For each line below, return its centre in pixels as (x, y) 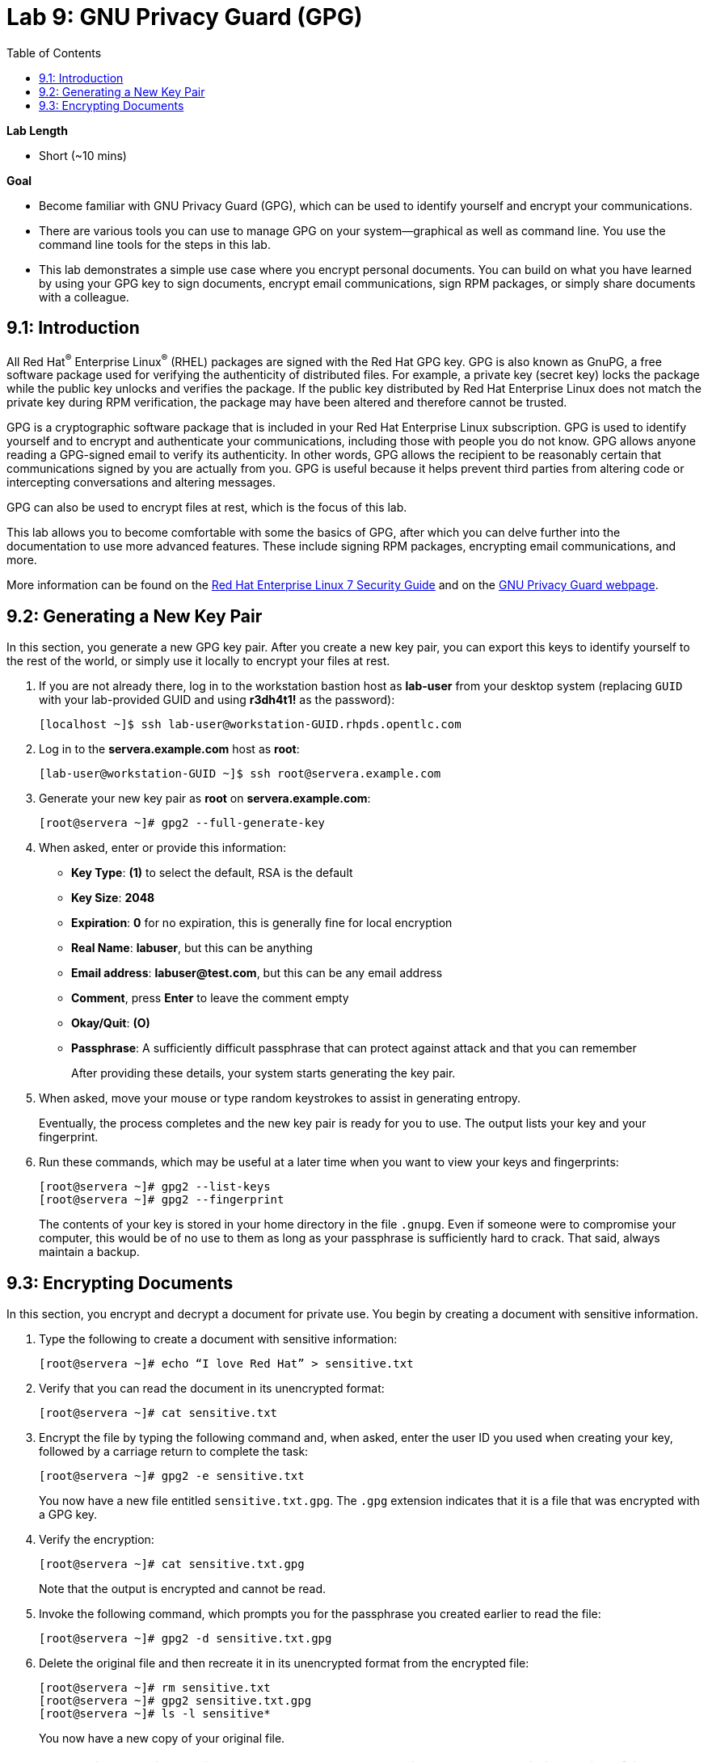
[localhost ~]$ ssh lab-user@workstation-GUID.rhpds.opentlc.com (250, 725)
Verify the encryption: (97, 1539)
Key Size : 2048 (113, 898)
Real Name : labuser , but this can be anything (192, 948)
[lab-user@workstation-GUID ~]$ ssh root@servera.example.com (240, 774)
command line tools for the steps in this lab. (155, 244)
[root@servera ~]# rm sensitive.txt (155, 1687)
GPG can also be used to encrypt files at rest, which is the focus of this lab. (207, 508)
